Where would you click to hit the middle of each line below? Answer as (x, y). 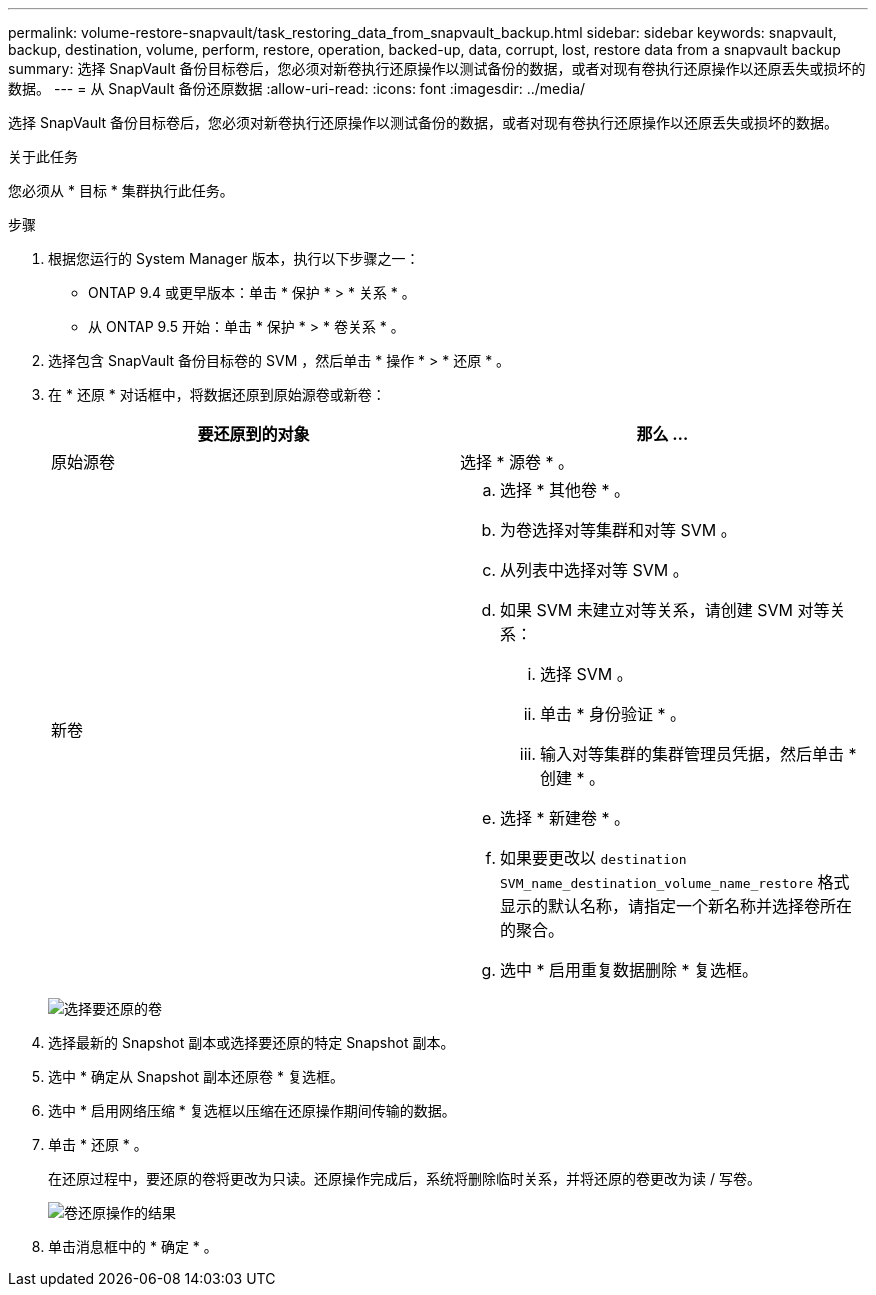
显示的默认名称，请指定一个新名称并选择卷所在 (676, 906)
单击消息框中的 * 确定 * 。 (133, 1246)
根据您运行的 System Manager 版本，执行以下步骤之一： (234, 258)
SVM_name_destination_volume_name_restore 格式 (675, 882)
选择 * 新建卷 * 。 (565, 818)
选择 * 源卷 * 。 (517, 462)
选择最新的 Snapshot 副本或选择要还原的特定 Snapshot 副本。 (251, 1042)
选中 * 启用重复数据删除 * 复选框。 (629, 970)
